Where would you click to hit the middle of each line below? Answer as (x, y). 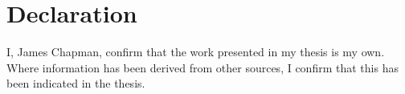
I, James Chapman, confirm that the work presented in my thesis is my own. (196, 52)
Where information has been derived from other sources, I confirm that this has (202, 67)
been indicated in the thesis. (76, 83)
